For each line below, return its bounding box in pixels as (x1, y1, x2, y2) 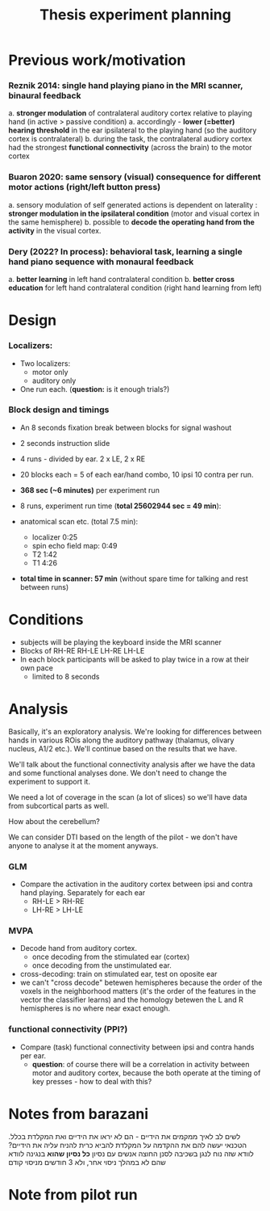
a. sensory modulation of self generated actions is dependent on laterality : (8, 200, 258, 209)
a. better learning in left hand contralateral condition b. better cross (8, 275, 235, 284)
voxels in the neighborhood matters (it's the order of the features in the (19, 986, 256, 996)
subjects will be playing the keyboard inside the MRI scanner (19, 637, 222, 647)
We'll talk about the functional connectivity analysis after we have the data (8, 759, 255, 769)
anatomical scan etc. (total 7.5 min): (19, 516, 139, 526)
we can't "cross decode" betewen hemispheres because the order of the (19, 978, 263, 987)
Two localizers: (19, 358, 71, 368)
